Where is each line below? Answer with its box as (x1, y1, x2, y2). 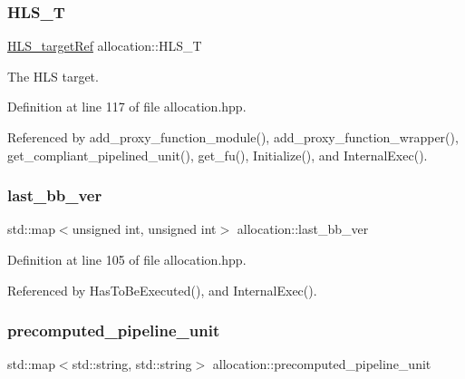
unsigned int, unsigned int (72, 219, 217, 238)
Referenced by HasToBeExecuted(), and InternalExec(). (7, 280, 317, 299)
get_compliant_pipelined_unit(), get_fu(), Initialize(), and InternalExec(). (7, 145, 428, 164)
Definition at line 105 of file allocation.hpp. (7, 250, 247, 268)
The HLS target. (7, 66, 99, 85)
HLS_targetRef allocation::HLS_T (7, 36, 202, 55)
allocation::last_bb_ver (237, 219, 369, 238)
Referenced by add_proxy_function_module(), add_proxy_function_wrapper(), (7, 128, 459, 146)
